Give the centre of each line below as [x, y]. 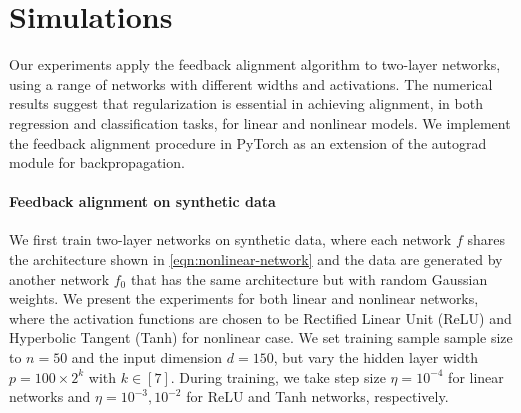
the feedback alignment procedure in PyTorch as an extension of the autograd [248, 142]
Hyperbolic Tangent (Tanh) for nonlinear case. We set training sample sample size [261, 337]
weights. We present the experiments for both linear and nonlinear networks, [244, 298]
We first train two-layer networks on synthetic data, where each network [230, 239]
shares [486, 239]
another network [59, 278]
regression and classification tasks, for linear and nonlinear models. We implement [260, 122]
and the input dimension [147, 357]
